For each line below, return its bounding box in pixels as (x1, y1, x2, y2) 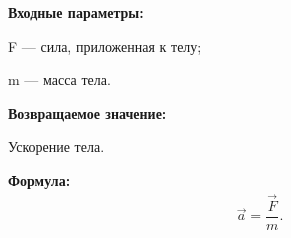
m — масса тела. (8, 69, 111, 90)
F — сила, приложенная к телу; (8, 35, 202, 56)
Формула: (8, 169, 71, 190)
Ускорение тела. (8, 136, 105, 157)
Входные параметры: (8, 2, 144, 22)
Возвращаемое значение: (8, 102, 167, 123)
